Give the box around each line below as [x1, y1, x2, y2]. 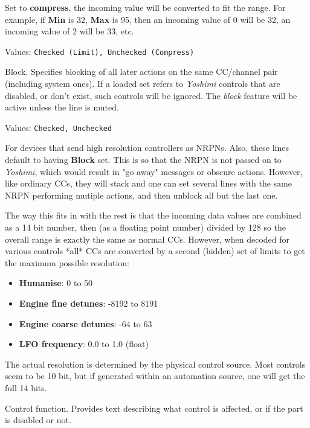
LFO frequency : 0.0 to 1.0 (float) [19, 337, 149, 350]
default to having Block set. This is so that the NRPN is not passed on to [5, 153, 282, 166]
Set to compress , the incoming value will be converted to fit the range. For [5, 1, 286, 13]
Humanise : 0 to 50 [19, 276, 93, 289]
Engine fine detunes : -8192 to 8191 [19, 297, 158, 309]
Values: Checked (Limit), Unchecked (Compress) [5, 45, 195, 57]
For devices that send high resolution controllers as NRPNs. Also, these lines [5, 141, 289, 154]
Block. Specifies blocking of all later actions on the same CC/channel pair [5, 65, 278, 78]
